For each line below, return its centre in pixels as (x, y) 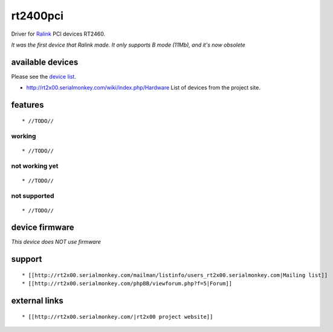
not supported (33, 196)
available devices (45, 62)
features (27, 105)
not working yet (35, 166)
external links (37, 301)
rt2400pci (37, 16)
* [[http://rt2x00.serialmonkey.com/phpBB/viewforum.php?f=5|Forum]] (127, 284)
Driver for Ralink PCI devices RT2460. (58, 34)
